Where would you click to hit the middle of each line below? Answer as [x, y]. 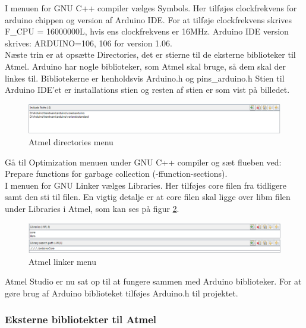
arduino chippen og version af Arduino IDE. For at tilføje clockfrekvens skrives [149, 19]
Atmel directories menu [71, 142]
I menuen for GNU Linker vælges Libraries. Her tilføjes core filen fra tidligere [146, 185]
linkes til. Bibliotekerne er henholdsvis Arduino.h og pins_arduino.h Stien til [145, 78]
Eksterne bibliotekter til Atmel [81, 319]
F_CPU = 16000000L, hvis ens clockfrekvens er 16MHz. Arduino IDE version [147, 31]
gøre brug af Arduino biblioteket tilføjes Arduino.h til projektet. [122, 293]
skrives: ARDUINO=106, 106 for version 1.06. [89, 43]
